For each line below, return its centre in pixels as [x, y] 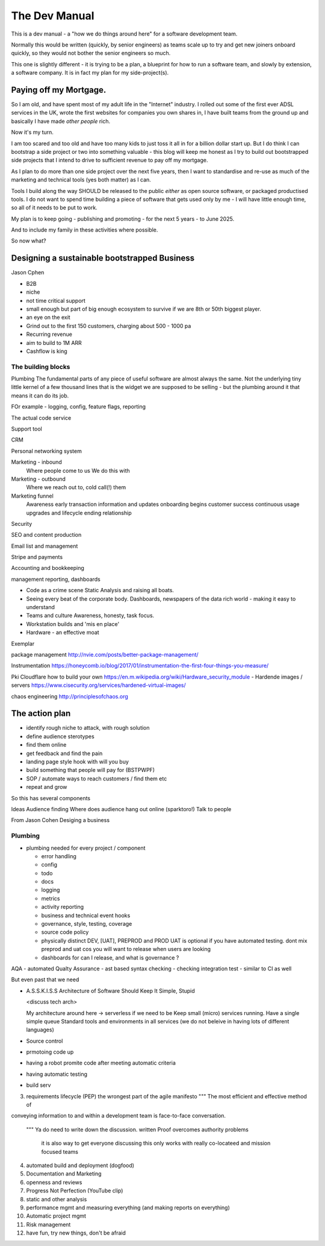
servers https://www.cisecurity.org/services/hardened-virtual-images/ [98, 685]
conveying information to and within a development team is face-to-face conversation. [118, 1116]
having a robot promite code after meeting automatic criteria [101, 1063]
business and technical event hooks [86, 915]
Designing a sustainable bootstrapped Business [103, 258]
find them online [46, 745]
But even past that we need [45, 979]
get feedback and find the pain [64, 753]
